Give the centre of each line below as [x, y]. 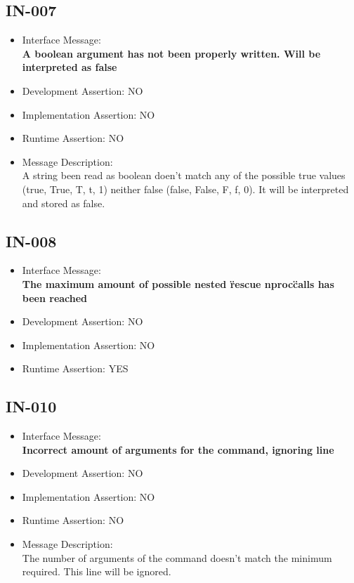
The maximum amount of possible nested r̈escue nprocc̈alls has [178, 283]
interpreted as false [70, 67]
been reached [55, 297]
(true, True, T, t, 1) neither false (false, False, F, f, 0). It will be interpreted [185, 189]
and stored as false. [64, 203]
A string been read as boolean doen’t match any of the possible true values [184, 175]
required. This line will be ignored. [97, 571]
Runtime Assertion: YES [75, 368]
